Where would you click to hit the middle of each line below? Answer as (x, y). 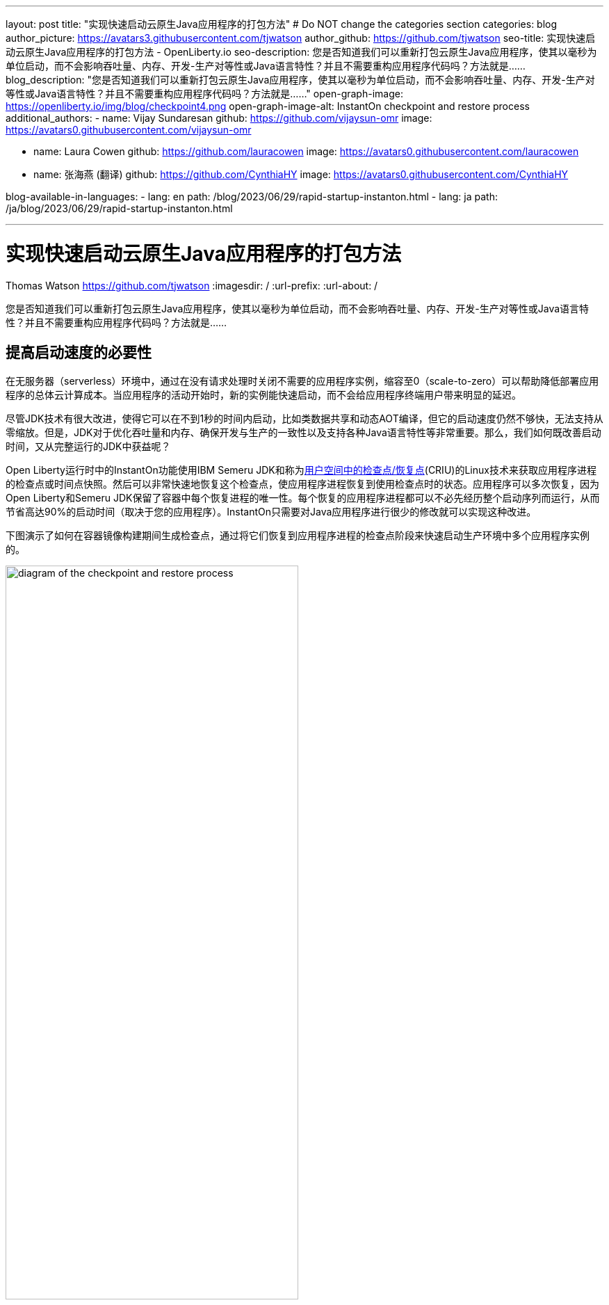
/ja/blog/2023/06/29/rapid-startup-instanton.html (119, 208)
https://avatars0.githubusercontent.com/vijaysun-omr (129, 130)
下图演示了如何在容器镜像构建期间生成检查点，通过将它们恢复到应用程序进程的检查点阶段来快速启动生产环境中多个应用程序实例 (298, 536)
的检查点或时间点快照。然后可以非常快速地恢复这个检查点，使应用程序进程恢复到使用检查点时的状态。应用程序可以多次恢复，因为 (302, 484)
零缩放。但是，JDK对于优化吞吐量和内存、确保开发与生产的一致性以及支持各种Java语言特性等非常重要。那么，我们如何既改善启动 (303, 433)
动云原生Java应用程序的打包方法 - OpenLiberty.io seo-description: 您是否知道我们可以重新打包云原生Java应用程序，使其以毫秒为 (301, 52)
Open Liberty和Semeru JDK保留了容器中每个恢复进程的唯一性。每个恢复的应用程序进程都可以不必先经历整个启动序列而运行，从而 (303, 498)
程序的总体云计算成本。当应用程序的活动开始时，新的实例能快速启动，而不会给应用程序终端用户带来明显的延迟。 (263, 395)
